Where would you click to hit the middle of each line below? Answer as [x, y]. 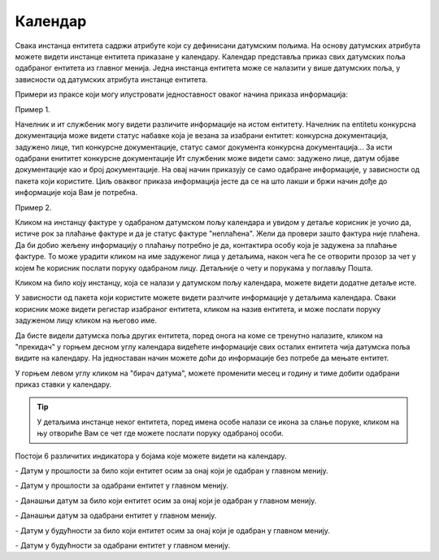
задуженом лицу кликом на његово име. [86, 320]
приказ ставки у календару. [63, 384]
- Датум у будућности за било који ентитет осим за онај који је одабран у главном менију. [173, 530]
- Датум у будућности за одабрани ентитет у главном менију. [123, 545]
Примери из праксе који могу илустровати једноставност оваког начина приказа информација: [182, 94]
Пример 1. [33, 109]
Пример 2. [33, 207]
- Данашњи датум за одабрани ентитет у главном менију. [116, 515]
